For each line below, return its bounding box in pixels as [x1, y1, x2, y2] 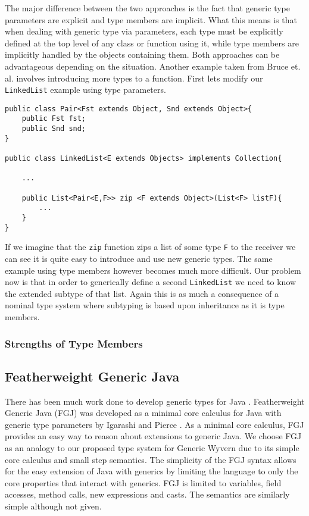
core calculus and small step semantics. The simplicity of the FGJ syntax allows [5, 453, 296, 465]
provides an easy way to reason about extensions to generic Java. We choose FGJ [5, 430, 302, 442]
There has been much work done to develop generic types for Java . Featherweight [5, 395, 305, 407]
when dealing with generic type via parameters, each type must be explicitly [5, 25, 283, 37]
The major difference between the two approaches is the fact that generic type [5, 2, 290, 14]
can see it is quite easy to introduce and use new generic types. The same [5, 252, 273, 264]
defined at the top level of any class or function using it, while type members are [5, 36, 299, 49]
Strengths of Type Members [5, 336, 143, 351]
